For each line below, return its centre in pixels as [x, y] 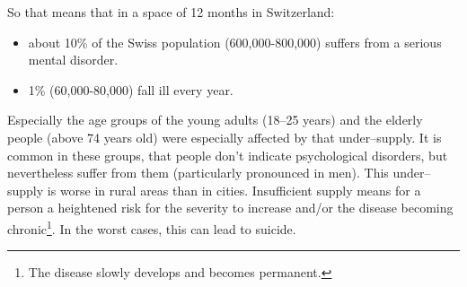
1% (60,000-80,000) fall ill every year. [131, 89]
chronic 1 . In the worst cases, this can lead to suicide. [152, 227]
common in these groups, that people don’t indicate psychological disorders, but [228, 155]
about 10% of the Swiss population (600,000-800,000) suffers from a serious [235, 42]
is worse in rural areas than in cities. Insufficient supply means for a [234, 190]
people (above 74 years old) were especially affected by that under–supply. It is [225, 137]
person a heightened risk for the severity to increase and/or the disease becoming [230, 208]
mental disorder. [73, 60]
